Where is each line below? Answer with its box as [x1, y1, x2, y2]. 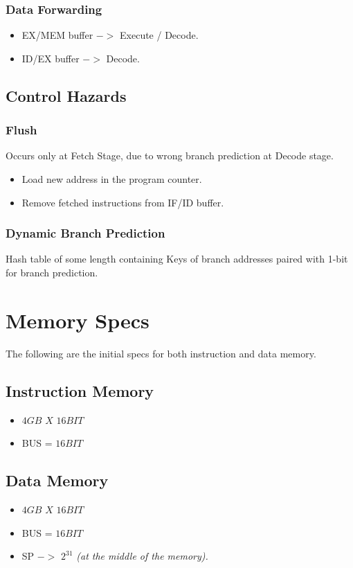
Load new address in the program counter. [21, 172, 202, 186]
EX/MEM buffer [21, 28, 93, 42]
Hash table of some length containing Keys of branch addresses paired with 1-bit [6, 251, 348, 266]
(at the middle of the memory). [76, 549, 208, 563]
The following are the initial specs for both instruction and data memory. [6, 346, 316, 360]
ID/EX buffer [21, 51, 80, 65]
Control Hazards [6, 85, 127, 106]
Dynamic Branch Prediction [6, 224, 165, 242]
